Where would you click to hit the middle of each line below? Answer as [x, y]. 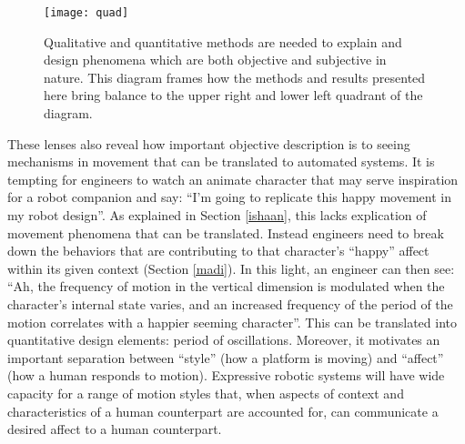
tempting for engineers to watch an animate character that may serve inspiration [233, 179]
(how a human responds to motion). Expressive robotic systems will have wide [226, 375]
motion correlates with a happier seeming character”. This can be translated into [232, 322]
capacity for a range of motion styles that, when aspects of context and [206, 393]
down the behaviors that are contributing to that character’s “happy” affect [218, 251]
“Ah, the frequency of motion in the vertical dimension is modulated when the [226, 286]
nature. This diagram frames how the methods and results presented [235, 77]
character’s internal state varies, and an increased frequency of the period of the [230, 303]
